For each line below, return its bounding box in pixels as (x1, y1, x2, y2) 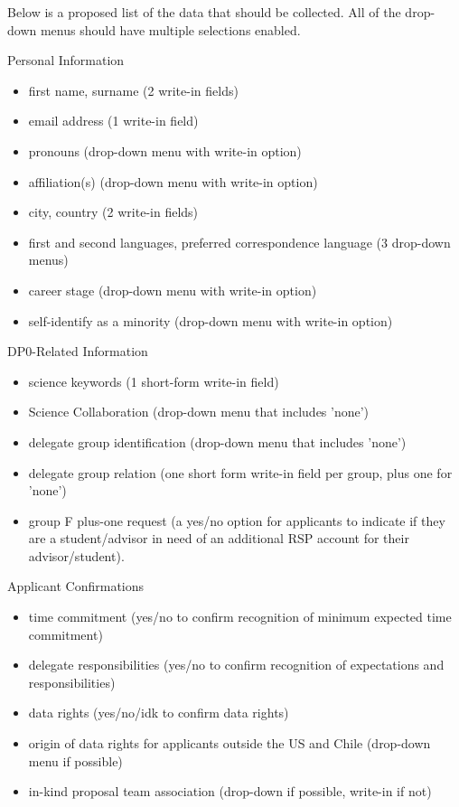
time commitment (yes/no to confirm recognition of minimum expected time (28, 607, 452, 626)
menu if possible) (28, 751, 123, 770)
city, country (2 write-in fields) (28, 202, 199, 221)
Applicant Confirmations (7, 577, 145, 596)
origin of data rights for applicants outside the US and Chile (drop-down (28, 734, 431, 753)
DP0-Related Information (7, 342, 148, 361)
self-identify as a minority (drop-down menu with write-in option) (28, 311, 393, 330)
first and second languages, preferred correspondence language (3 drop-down (28, 232, 451, 251)
